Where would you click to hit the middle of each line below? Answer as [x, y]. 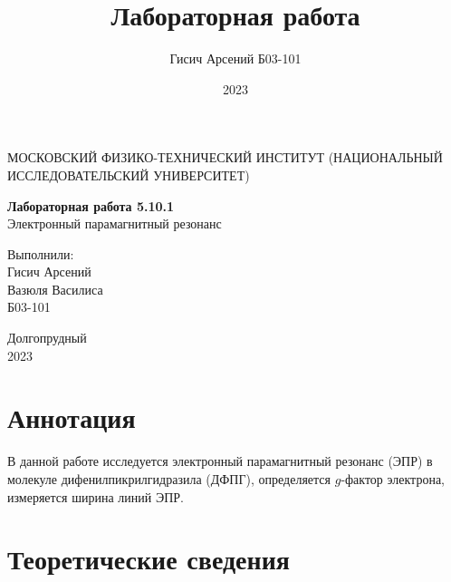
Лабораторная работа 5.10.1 [91, 205]
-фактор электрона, [393, 478]
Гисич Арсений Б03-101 [235, 58]
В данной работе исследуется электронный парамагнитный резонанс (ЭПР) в [220, 461]
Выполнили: [41, 253]
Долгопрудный [47, 338]
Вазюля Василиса [55, 289]
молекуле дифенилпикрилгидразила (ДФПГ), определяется [169, 478]
